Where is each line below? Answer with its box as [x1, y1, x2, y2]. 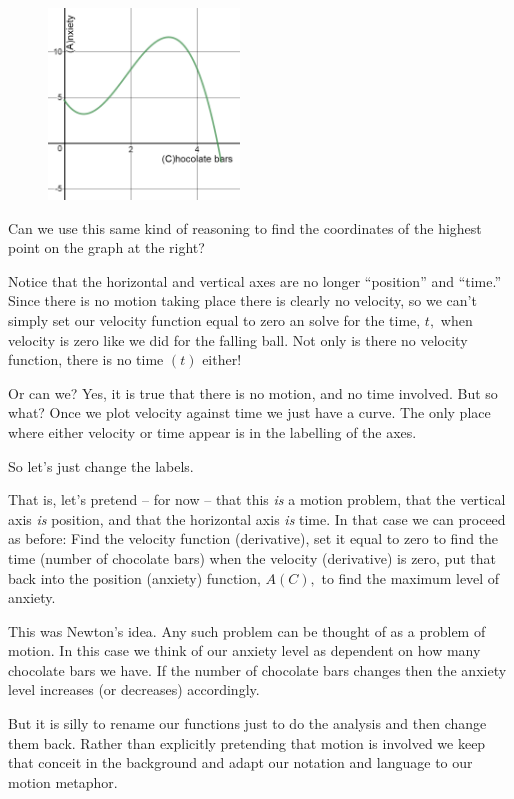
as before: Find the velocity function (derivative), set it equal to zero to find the [8, 528, 499, 549]
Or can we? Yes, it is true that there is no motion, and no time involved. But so [8, 382, 498, 403]
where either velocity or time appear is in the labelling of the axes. [8, 421, 417, 442]
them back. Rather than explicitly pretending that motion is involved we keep [8, 732, 486, 753]
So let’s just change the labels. [8, 455, 194, 476]
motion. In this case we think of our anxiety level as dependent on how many [8, 640, 481, 661]
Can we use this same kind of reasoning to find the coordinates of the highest [8, 217, 482, 238]
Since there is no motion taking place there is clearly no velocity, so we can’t [8, 290, 477, 311]
